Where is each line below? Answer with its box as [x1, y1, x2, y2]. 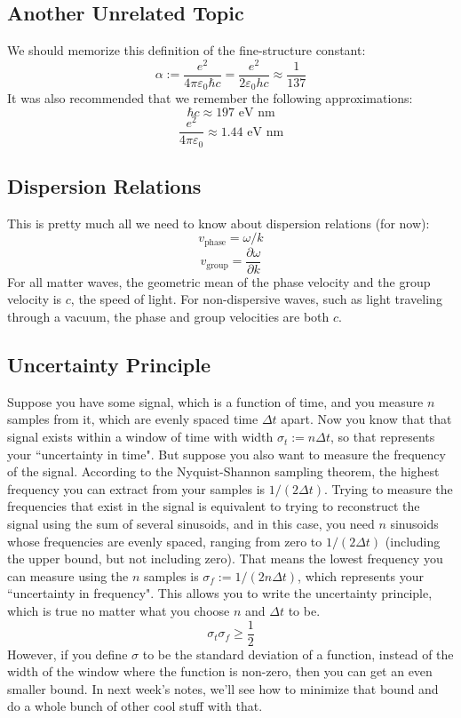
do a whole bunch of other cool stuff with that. [7, 697, 263, 715]
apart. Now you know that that [281, 410, 452, 428]
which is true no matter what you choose [7, 602, 230, 619]
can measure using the [7, 566, 129, 585]
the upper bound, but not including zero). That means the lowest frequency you [7, 549, 443, 568]
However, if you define [7, 644, 128, 663]
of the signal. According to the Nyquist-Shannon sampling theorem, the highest [7, 462, 440, 481]
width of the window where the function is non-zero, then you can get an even [7, 662, 433, 681]
